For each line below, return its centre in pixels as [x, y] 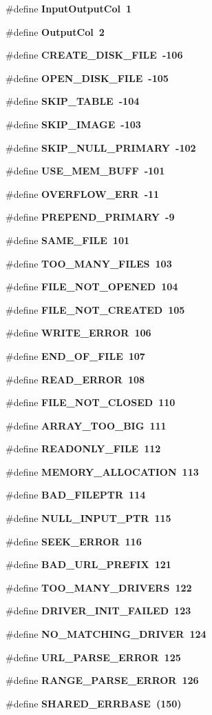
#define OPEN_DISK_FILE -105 [87, 78]
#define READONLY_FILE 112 [83, 449]
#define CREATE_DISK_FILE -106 [94, 55]
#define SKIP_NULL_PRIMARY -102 [101, 147]
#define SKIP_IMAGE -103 [73, 124]
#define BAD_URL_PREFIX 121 [88, 564]
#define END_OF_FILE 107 [75, 355]
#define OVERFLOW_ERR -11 [83, 193]
